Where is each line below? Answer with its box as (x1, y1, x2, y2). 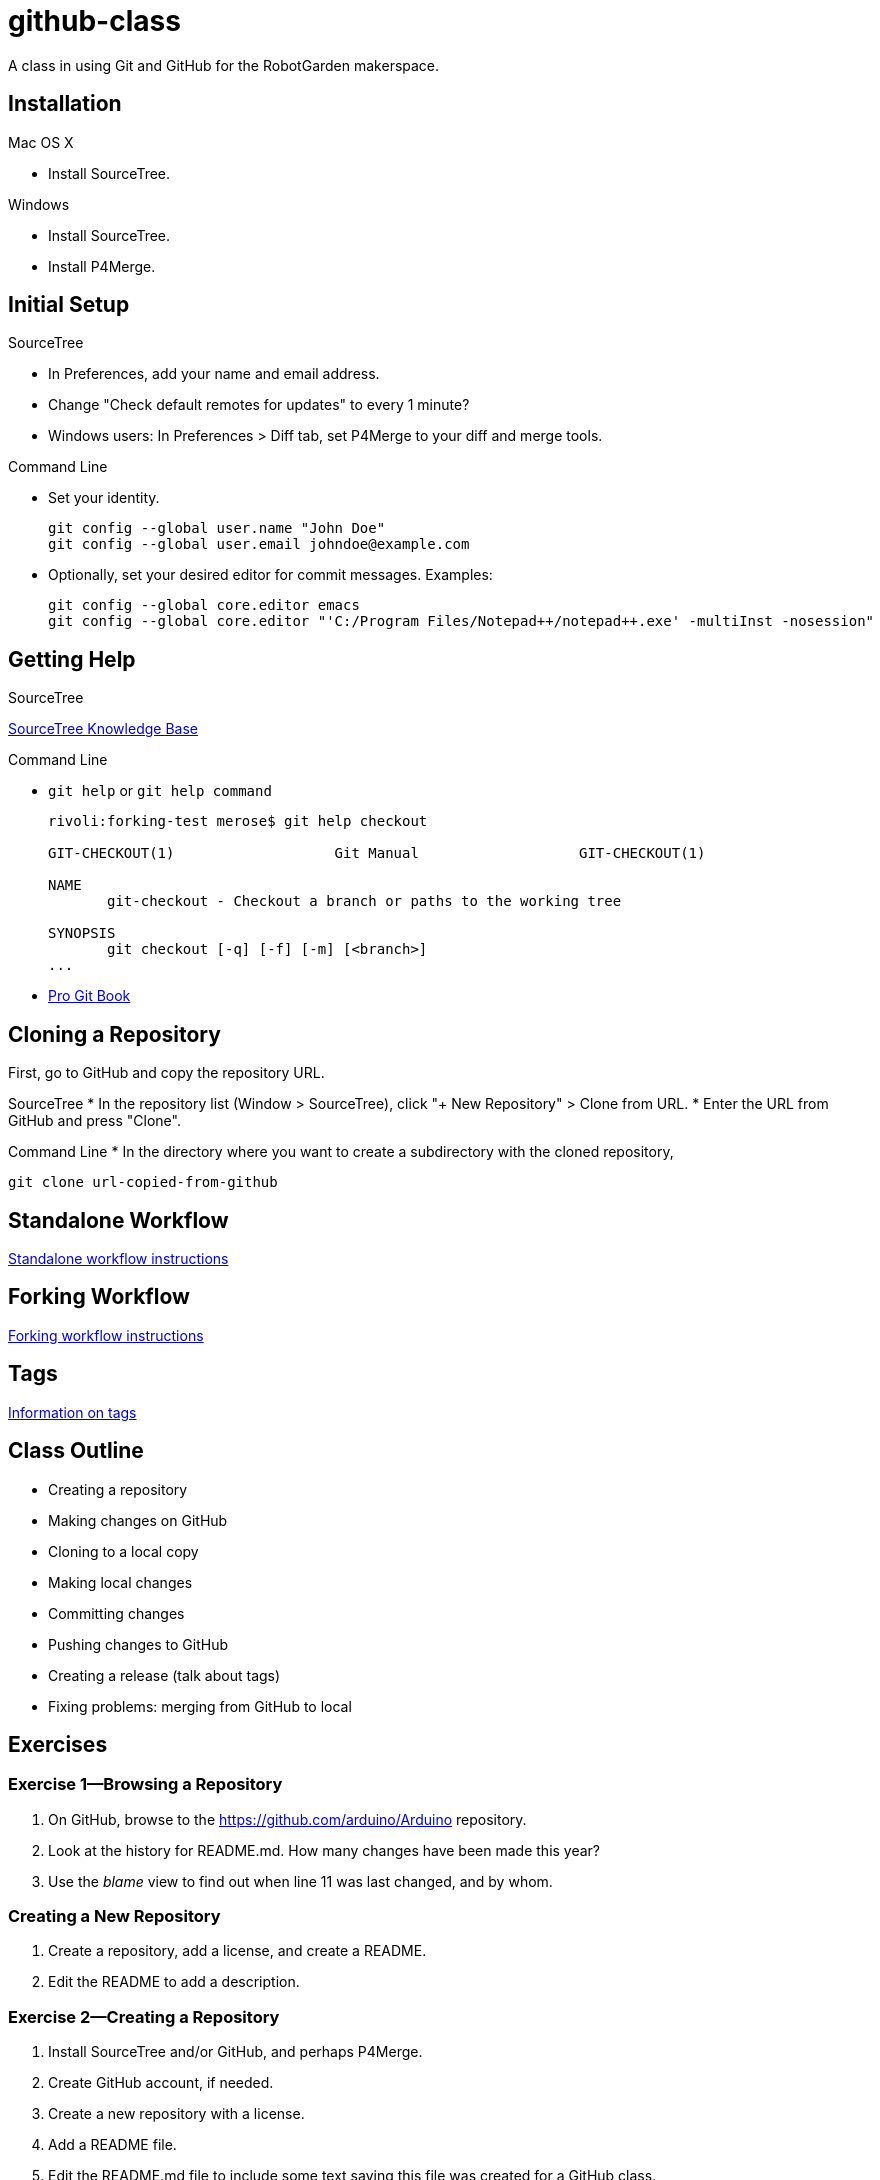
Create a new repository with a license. (48, 2105, 305, 2123)
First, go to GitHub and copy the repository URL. (8, 1064, 325, 1082)
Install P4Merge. (48, 257, 156, 275)
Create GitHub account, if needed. (48, 2074, 274, 2092)
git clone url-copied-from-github (8, 1174, 278, 1191)
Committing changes (48, 1604, 185, 1622)
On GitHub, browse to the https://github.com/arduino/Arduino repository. (48, 1810, 527, 1828)
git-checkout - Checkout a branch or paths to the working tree (107, 893, 622, 910)
